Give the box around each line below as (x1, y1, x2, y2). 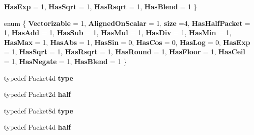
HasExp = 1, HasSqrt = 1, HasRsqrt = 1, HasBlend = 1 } (4, 1, 197, 11)
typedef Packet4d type (4, 72, 73, 83)
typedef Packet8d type (4, 105, 73, 115)
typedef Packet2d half (4, 89, 71, 99)
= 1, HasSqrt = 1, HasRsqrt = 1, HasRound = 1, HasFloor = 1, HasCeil (4, 46, 246, 57)
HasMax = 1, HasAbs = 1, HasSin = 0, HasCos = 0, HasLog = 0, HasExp (4, 37, 250, 47)
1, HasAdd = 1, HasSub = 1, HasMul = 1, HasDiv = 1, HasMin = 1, (4, 27, 231, 38)
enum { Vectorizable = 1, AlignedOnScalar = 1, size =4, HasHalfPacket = (4, 18, 251, 28)
